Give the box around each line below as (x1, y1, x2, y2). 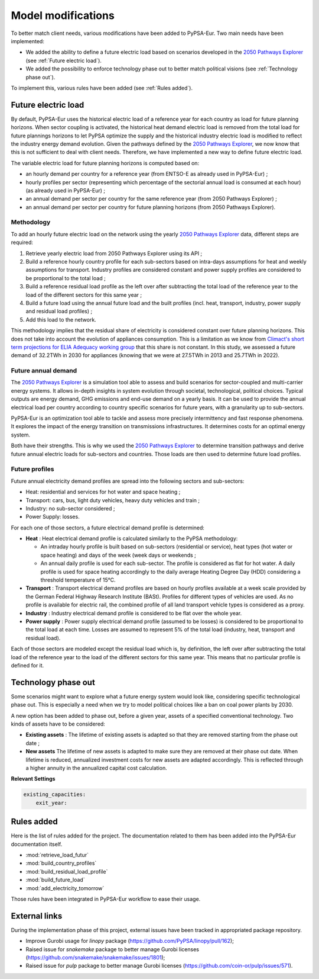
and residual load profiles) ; (25, 308, 93, 315)
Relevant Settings (11, 775, 56, 782)
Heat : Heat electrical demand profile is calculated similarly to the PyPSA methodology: (25, 535, 238, 542)
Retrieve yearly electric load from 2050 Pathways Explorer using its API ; (25, 249, 203, 257)
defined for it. (11, 662, 44, 669)
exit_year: (35, 800, 67, 806)
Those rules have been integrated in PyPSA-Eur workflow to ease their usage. (11, 895, 201, 903)
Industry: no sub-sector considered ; (25, 505, 115, 512)
